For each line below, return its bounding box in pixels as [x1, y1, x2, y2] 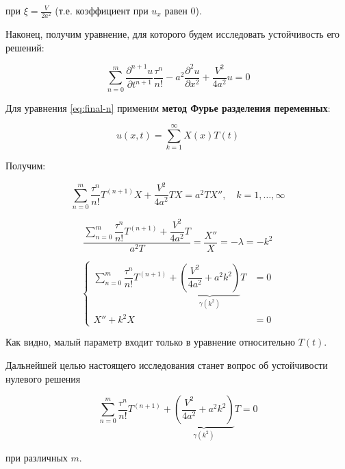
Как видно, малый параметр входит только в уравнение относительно [5, 335, 295, 349]
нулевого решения [5, 371, 81, 385]
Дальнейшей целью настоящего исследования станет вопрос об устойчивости [5, 357, 328, 372]
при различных [5, 450, 68, 464]
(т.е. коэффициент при [55, 3, 149, 17]
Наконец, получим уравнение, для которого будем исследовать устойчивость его [5, 27, 340, 41]
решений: [5, 40, 44, 54]
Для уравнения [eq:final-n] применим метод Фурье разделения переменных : [5, 100, 331, 115]
